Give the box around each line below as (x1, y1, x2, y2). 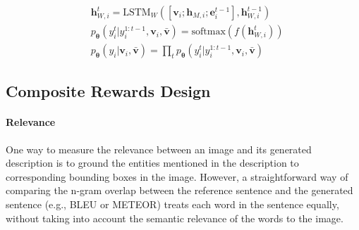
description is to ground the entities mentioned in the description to (6, 155, 299, 170)
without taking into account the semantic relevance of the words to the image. (6, 210, 343, 225)
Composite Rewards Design (6, 80, 211, 102)
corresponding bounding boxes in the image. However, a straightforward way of (6, 169, 348, 184)
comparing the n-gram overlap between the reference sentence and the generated (6, 183, 353, 198)
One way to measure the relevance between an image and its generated (6, 141, 312, 156)
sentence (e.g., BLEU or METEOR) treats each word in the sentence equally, (6, 197, 339, 212)
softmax (191, 27, 226, 37)
